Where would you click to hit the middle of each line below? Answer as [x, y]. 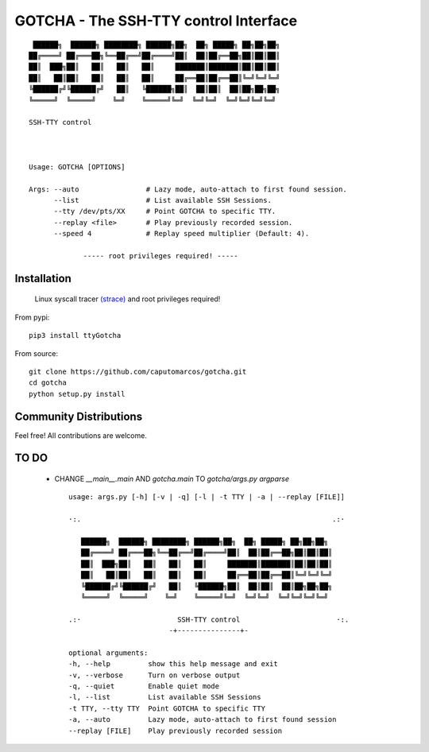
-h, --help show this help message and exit [173, 664]
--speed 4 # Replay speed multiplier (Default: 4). [182, 234]
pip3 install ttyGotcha [75, 335]
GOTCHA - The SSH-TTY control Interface [156, 21]
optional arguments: [108, 653]
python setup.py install [77, 394]
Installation [43, 278]
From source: [37, 353]
